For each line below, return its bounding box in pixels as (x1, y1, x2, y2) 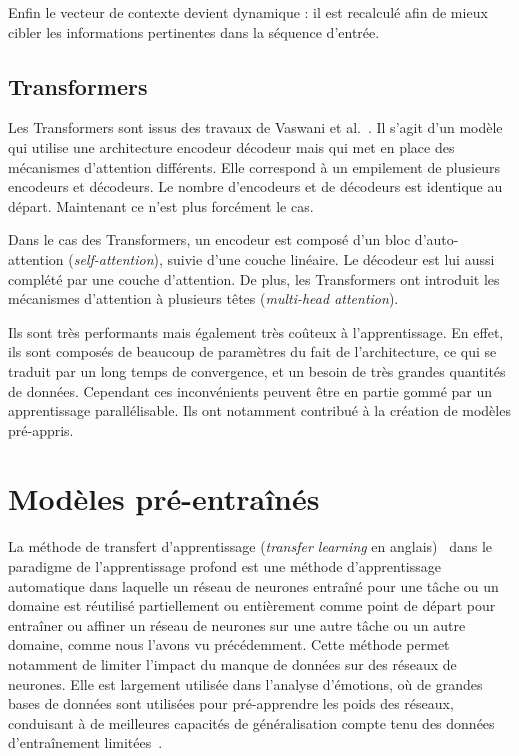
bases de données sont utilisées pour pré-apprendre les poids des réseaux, (8, 693, 454, 714)
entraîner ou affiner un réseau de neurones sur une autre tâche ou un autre (8, 614, 466, 635)
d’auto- (414, 229, 459, 250)
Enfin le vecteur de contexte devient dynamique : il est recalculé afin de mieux (8, 2, 488, 22)
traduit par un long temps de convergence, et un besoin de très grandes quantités (8, 360, 506, 381)
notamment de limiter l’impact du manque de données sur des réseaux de (8, 653, 457, 674)
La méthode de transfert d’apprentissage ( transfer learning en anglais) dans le (8, 536, 493, 557)
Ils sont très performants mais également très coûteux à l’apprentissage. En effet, (8, 321, 504, 342)
